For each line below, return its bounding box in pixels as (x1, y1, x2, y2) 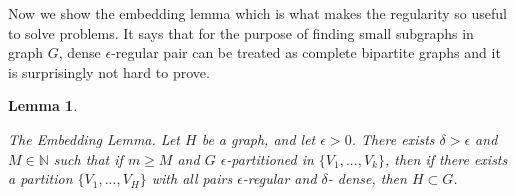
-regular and (242, 168, 317, 189)
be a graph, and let (201, 128, 316, 149)
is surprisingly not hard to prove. (8, 61, 210, 82)
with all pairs (151, 168, 233, 189)
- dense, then (327, 168, 407, 189)
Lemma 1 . (8, 95, 78, 116)
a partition (8, 168, 73, 189)
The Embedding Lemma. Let (8, 128, 180, 149)
